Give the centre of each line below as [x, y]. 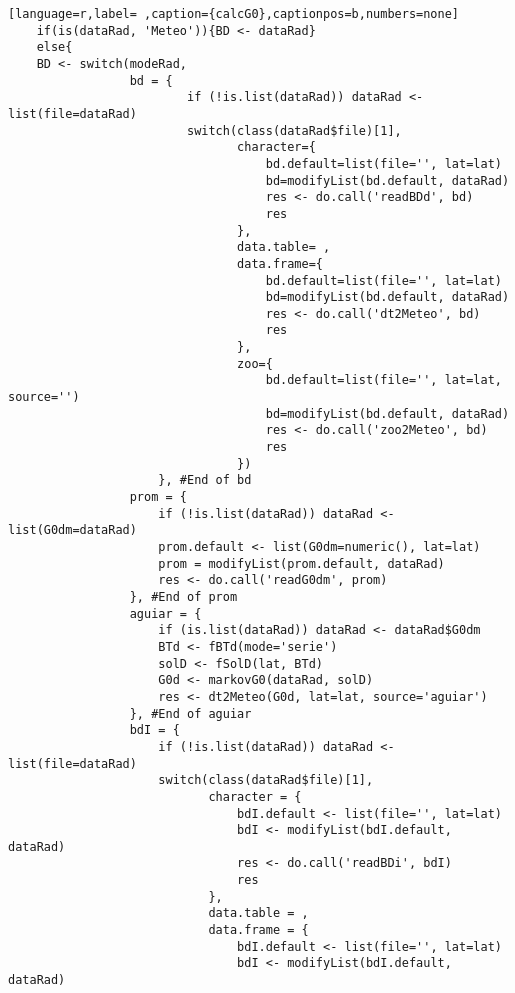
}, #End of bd [205, 480]
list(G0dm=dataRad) [72, 530]
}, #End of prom [183, 596]
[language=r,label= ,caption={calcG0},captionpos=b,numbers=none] [234, 14]
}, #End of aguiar [190, 713]
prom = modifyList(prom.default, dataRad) [301, 563]
